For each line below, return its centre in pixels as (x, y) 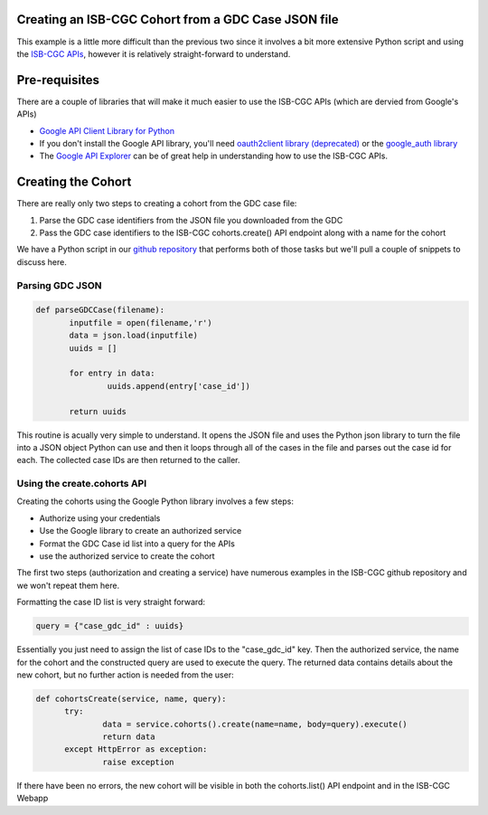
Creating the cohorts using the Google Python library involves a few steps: (155, 501)
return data (129, 737)
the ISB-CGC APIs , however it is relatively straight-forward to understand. (154, 53)
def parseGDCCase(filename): (100, 310)
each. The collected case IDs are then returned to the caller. (128, 460)
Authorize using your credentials (100, 518)
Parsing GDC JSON (59, 285)
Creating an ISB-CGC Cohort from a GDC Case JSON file (178, 19)
